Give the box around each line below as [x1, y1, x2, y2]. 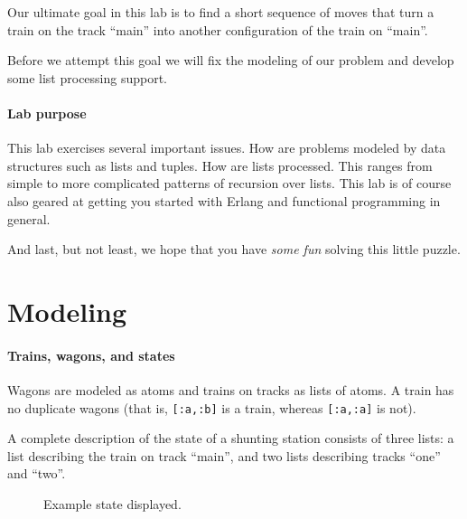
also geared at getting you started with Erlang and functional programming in [7, 191, 441, 210]
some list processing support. [7, 68, 168, 87]
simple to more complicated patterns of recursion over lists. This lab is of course [7, 174, 452, 193]
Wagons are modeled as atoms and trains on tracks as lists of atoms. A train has [7, 380, 454, 399]
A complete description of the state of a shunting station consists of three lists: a [7, 429, 454, 448]
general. [7, 209, 51, 228]
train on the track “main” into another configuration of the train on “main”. [7, 20, 428, 39]
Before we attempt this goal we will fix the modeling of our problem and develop [7, 51, 454, 70]
